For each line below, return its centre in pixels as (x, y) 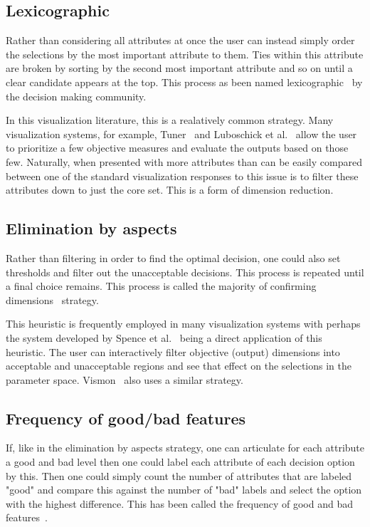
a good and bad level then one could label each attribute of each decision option (180, 462)
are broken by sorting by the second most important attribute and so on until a (179, 68)
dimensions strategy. (52, 299)
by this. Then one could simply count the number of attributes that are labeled (179, 475)
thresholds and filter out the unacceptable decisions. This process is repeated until (185, 272)
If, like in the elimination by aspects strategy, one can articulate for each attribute (185, 448)
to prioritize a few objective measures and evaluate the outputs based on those (177, 148)
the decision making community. (76, 96)
